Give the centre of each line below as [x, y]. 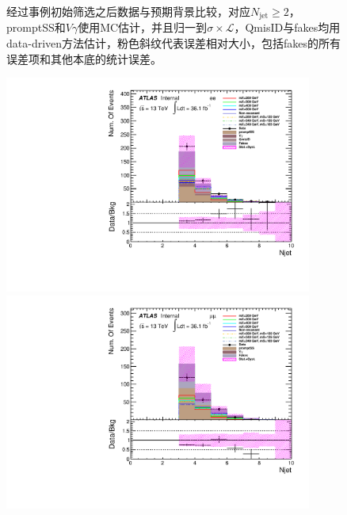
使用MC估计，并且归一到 [143, 27]
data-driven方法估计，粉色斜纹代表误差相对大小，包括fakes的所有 [174, 43]
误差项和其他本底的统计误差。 [84, 58]
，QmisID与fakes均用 [287, 27]
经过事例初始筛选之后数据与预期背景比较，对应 [128, 11]
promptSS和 [36, 27]
